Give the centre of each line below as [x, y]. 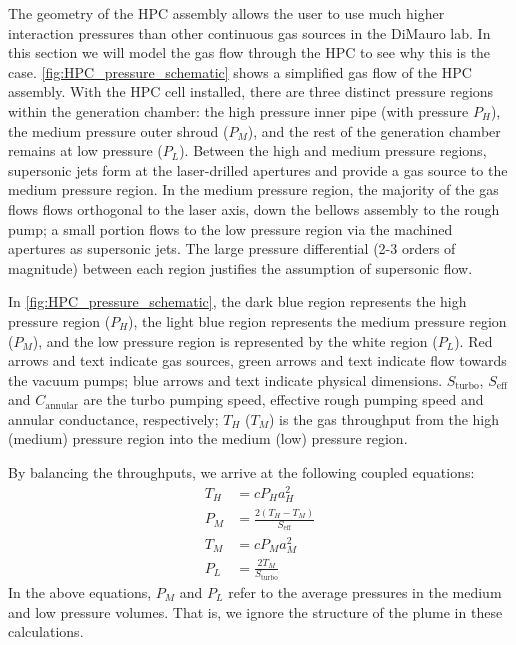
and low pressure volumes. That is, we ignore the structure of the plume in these [255, 611]
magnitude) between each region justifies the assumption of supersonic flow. [240, 267]
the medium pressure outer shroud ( [118, 130]
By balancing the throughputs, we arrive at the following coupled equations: [241, 472]
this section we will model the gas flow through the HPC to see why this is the [249, 52]
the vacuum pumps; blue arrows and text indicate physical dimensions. [225, 379]
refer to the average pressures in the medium [365, 591]
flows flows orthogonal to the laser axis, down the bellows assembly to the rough [254, 208]
